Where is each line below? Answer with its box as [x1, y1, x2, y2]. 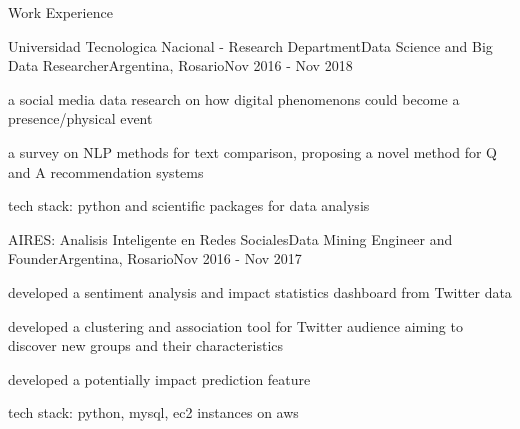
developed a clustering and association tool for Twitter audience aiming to [8, 315, 463, 336]
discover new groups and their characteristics [8, 335, 284, 356]
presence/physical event [8, 108, 153, 129]
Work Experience [8, 2, 113, 22]
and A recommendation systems [8, 161, 204, 182]
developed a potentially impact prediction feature [8, 368, 311, 389]
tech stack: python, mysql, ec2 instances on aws [8, 402, 299, 423]
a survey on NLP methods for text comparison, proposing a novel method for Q [8, 141, 497, 162]
